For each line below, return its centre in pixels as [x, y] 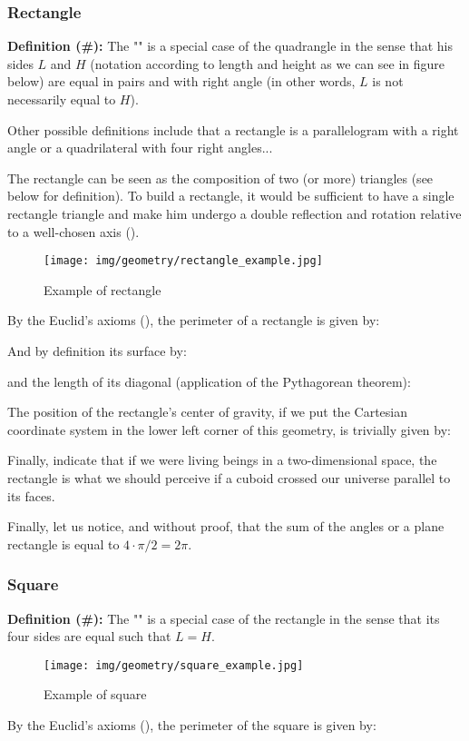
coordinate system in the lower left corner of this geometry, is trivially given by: [229, 429]
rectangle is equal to [64, 543]
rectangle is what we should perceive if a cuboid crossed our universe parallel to [229, 477]
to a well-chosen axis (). [73, 231]
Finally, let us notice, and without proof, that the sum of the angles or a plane [226, 526]
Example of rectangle [103, 289]
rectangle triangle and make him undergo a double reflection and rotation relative [234, 213]
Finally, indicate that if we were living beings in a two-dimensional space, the [222, 460]
